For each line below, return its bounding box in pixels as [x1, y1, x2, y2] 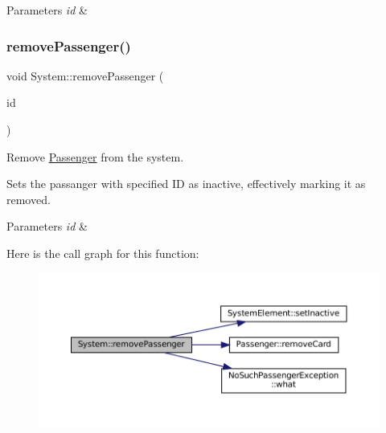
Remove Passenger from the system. [6, 148, 184, 165]
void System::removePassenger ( [6, 67, 164, 84]
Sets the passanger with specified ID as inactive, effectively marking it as [6, 175, 366, 192]
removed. [6, 190, 51, 207]
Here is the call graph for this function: [6, 244, 199, 261]
